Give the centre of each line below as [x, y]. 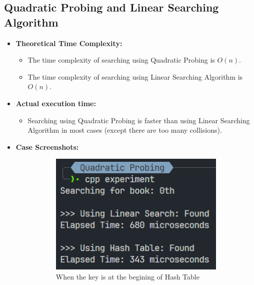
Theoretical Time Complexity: [69, 43]
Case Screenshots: [47, 147]
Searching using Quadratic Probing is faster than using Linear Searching [139, 120]
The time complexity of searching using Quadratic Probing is [121, 60]
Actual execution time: [56, 103]
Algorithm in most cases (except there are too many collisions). [125, 130]
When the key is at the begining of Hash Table [127, 276]
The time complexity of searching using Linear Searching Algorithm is [135, 76]
